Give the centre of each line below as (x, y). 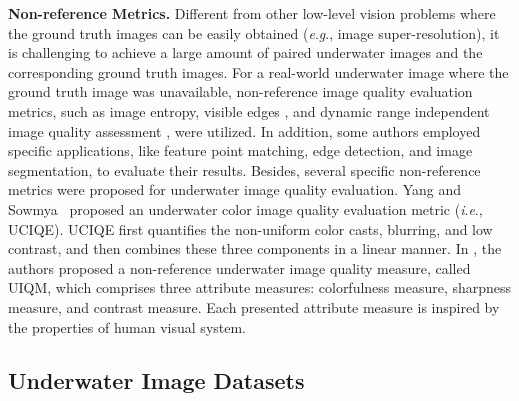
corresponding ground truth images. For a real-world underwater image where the (258, 71)
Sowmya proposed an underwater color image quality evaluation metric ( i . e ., (245, 208)
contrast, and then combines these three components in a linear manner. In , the (255, 248)
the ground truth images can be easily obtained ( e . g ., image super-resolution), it (254, 32)
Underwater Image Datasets (156, 380)
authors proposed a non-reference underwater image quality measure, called (239, 267)
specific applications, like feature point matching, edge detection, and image (240, 150)
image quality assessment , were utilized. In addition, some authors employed (244, 130)
